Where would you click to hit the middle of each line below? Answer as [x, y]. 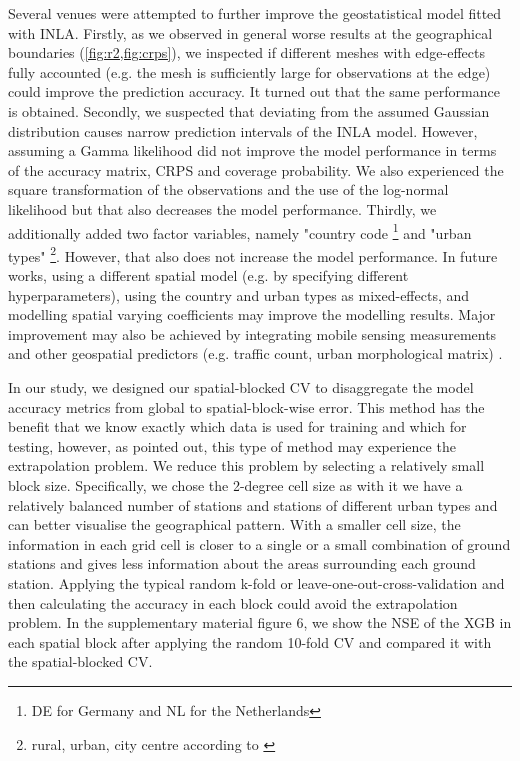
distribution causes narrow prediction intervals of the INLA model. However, [243, 130]
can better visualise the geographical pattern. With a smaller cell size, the [234, 524]
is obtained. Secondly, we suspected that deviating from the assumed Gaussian [249, 110]
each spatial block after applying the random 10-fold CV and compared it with [250, 641]
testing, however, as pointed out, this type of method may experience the [232, 445]
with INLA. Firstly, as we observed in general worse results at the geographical [250, 32]
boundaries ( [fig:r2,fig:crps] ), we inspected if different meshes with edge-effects [246, 52]
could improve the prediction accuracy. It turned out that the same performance [254, 91]
